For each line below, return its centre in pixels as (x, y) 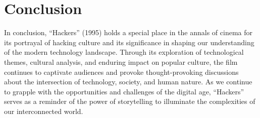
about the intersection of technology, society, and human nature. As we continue (128, 82)
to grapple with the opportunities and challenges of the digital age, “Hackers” (124, 91)
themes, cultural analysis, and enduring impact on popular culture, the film (121, 62)
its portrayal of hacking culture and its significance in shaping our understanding (129, 42)
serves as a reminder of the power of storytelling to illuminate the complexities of (130, 101)
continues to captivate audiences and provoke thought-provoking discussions (121, 72)
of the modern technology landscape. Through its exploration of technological (124, 52)
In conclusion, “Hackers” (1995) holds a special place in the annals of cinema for (128, 32)
